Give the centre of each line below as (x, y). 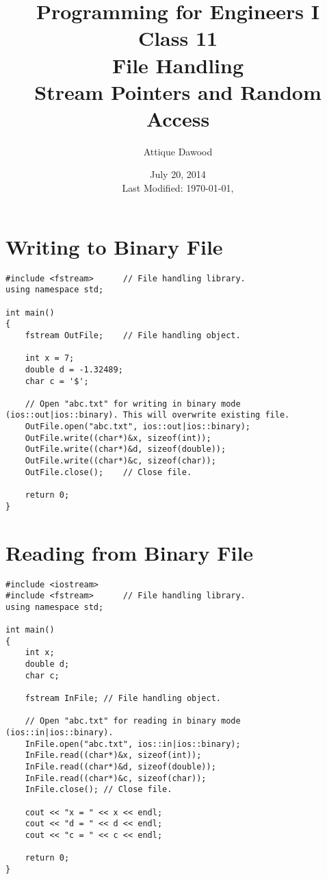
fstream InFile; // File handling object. (123, 699)
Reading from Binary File (130, 552)
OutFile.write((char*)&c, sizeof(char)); (120, 461)
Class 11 (178, 38)
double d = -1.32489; (74, 369)
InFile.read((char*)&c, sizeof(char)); (116, 778)
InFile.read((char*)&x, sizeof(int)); (113, 755)
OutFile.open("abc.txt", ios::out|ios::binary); (138, 427)
